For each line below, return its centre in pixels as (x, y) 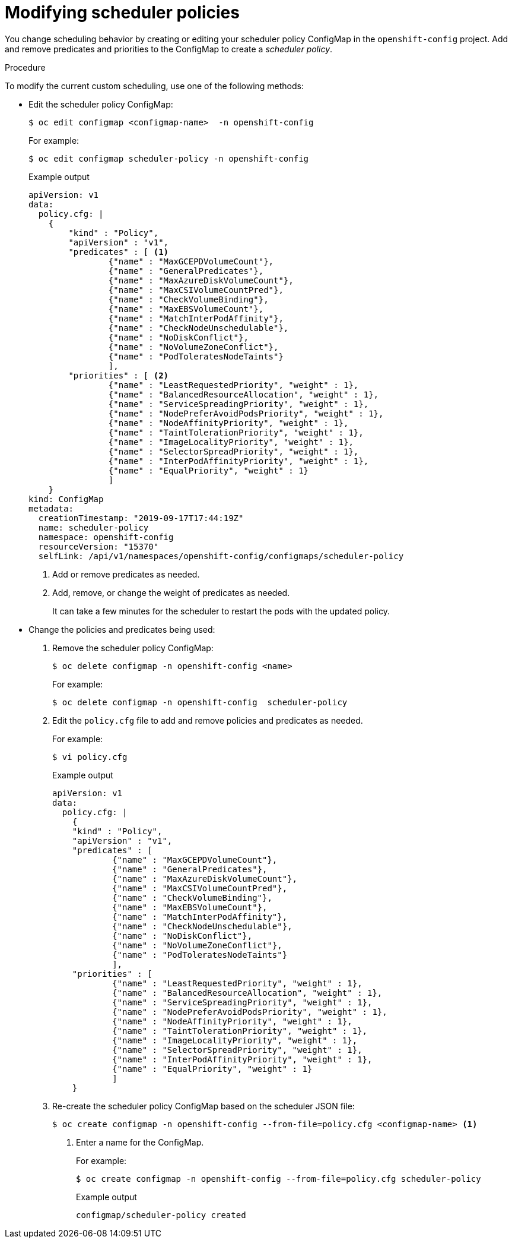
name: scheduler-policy (93, 527)
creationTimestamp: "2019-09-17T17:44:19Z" (141, 518)
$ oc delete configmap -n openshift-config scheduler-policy (200, 702)
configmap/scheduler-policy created (161, 1215)
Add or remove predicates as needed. (126, 574)
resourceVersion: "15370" (98, 546)
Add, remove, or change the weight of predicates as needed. (171, 592)
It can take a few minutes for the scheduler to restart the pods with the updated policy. (221, 611)
